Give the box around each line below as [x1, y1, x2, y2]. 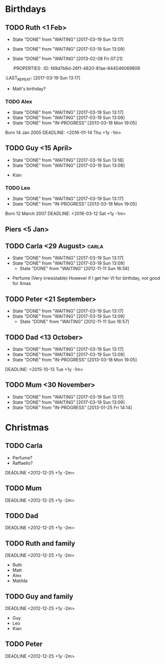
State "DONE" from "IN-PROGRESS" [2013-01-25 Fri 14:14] [12, 404, 132, 410]
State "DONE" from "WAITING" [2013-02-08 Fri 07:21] [12, 56, 123, 62]
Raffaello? [12, 460, 33, 466]
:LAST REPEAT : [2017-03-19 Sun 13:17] [5, 75, 81, 82]
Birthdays [5, 3, 46, 15]
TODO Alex [5, 98, 32, 105]
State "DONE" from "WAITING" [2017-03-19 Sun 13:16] [12, 157, 124, 163]
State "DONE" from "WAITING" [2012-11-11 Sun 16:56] [19, 266, 130, 272]
